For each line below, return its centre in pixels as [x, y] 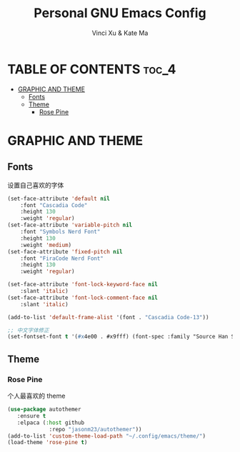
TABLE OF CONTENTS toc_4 [92, 69]
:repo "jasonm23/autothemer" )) [95, 429]
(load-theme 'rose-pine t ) [47, 443]
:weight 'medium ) [46, 245]
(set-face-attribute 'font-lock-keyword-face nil [83, 285]
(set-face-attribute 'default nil [59, 199]
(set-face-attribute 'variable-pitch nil [70, 225]
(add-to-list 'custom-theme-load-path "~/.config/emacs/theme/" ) [106, 436]
